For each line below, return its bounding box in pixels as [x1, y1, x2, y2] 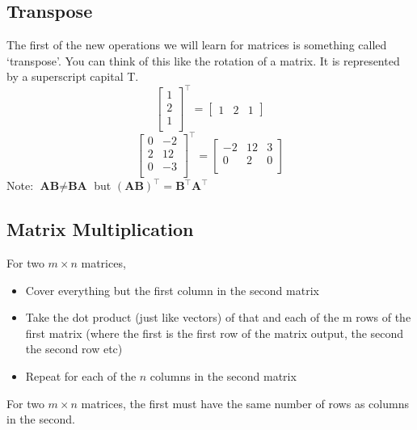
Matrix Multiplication [6, 217, 194, 242]
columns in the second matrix [150, 368, 297, 384]
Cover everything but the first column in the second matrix [25, 281, 319, 298]
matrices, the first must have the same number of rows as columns [81, 394, 409, 411]
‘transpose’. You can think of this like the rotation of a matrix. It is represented [6, 52, 400, 69]
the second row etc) [25, 340, 123, 357]
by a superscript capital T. [6, 68, 139, 85]
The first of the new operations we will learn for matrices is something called [6, 36, 387, 53]
